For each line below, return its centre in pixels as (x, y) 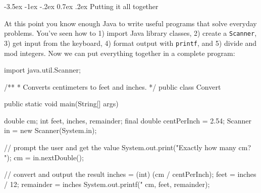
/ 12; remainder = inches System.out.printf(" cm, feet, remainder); (107, 184)
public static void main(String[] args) (61, 104)
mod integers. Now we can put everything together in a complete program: (120, 53)
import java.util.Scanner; (42, 70)
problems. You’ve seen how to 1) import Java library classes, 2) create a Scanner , (130, 33)
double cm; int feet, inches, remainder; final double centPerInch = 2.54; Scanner (128, 120)
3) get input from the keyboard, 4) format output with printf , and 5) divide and (130, 43)
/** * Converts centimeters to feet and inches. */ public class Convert (113, 86)
